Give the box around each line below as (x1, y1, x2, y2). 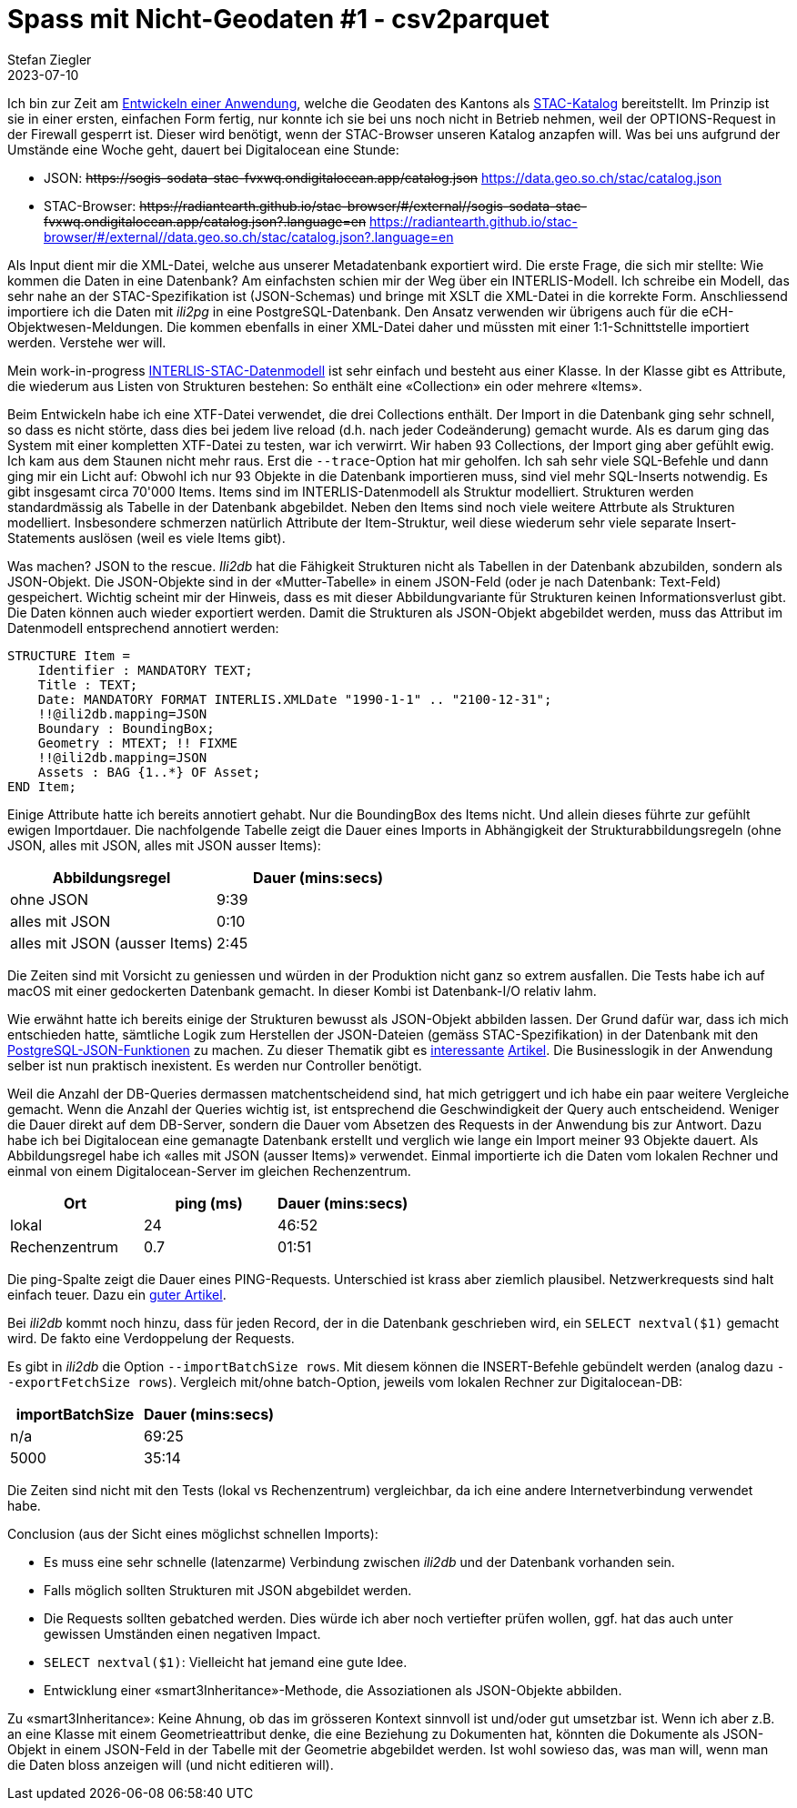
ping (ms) (175, 1193, 243, 1212)
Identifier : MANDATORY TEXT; (37, 662, 253, 678)
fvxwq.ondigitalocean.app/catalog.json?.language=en (44, 213, 367, 229)
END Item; (7, 778, 76, 794)
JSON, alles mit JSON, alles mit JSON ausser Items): (7, 837, 321, 853)
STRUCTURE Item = (7, 648, 130, 663)
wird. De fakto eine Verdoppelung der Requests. (7, 1330, 295, 1346)
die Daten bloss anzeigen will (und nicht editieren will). (7, 1756, 334, 1773)
